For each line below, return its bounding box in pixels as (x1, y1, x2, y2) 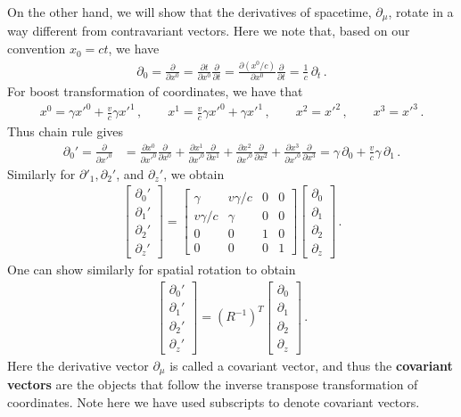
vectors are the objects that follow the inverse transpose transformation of (7, 375, 418, 394)
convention (7, 39, 66, 58)
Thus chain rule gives (7, 122, 124, 141)
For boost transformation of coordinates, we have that (7, 82, 303, 101)
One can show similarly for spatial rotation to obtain (7, 260, 296, 279)
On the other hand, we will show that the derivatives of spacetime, (7, 3, 372, 20)
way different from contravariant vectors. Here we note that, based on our (7, 21, 410, 40)
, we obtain (163, 164, 225, 183)
